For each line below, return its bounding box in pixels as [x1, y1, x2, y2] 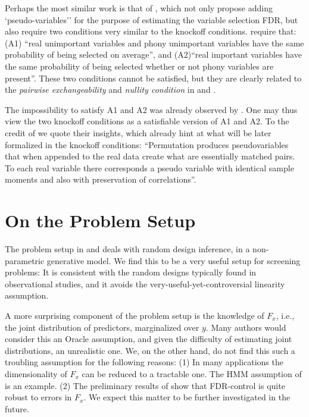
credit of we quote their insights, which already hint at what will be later [5, 126, 271, 139]
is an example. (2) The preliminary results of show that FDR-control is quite [5, 379, 285, 391]
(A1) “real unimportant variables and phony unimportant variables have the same [5, 36, 304, 49]
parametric [5, 254, 45, 266]
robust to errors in [5, 391, 72, 403]
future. [5, 402, 29, 415]
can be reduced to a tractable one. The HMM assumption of [82, 367, 302, 380]
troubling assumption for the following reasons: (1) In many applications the [5, 356, 283, 368]
